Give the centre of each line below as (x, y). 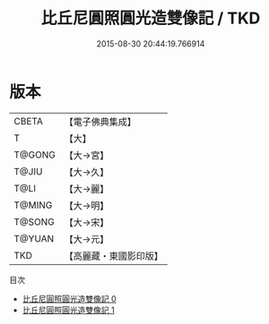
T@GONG (35, 155)
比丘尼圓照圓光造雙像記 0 (69, 298)
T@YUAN (34, 238)
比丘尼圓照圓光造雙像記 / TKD (151, 18)
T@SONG (35, 222)
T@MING (33, 205)
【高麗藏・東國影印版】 (113, 256)
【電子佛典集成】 (100, 122)
